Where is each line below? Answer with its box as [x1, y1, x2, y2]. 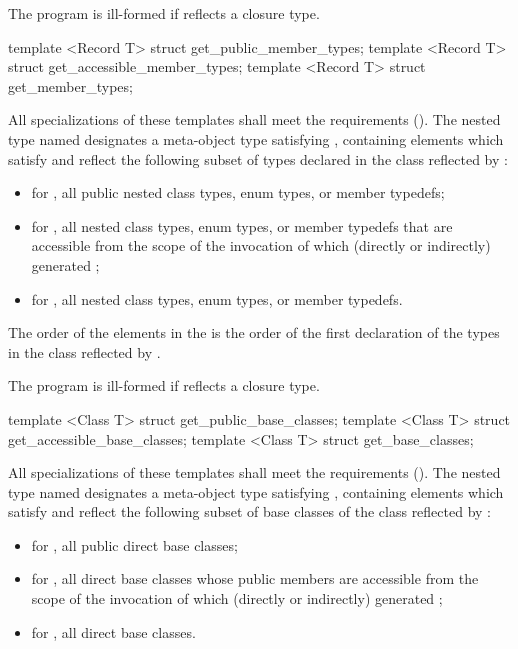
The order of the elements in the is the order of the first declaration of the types [8, 322, 500, 343]
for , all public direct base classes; [31, 534, 238, 555]
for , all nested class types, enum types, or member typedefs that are [31, 215, 453, 236]
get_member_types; [8, 75, 133, 96]
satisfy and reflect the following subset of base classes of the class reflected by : [8, 501, 491, 522]
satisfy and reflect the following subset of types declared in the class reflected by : [8, 148, 508, 169]
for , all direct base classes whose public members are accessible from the [31, 568, 479, 589]
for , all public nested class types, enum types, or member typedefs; [31, 182, 445, 203]
